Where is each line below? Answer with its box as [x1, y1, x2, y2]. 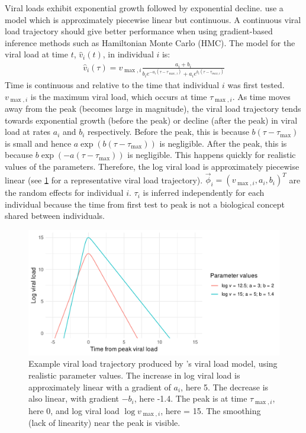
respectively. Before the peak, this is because [88, 125, 249, 138]
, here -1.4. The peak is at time [134, 392, 247, 405]
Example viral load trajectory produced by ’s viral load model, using [28, 357, 278, 370]
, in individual [102, 48, 154, 60]
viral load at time [5, 48, 68, 60]
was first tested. [227, 78, 285, 91]
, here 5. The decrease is [181, 380, 269, 393]
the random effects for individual [5, 186, 124, 199]
